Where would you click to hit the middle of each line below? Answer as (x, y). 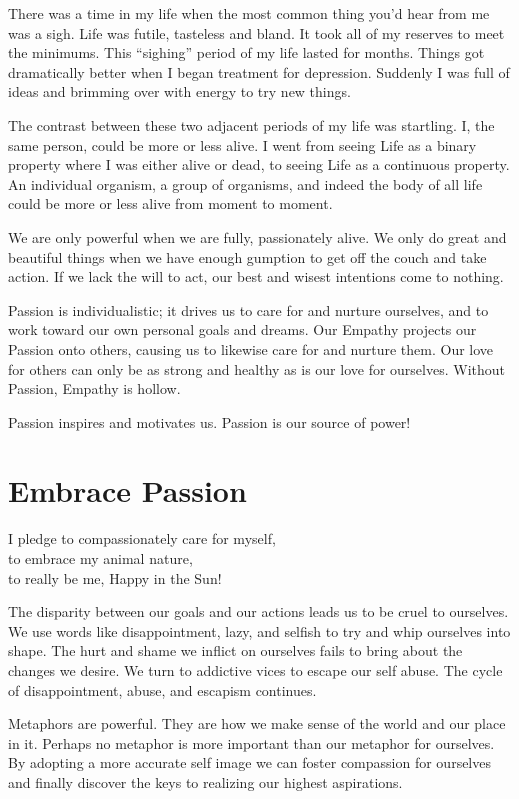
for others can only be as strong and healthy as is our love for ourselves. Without (256, 368)
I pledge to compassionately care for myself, (142, 538)
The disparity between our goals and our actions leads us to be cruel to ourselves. (258, 611)
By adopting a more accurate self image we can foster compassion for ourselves (249, 762)
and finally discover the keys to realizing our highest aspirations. (205, 781)
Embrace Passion (127, 490)
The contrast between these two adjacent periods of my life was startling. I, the (251, 124)
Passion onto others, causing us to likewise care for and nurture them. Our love (251, 348)
